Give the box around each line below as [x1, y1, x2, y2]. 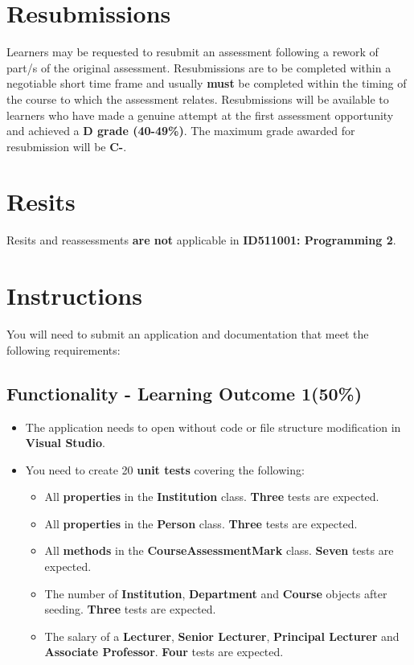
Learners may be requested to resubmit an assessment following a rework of [6, 43, 379, 60]
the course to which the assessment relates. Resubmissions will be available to [6, 90, 389, 107]
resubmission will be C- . [6, 138, 127, 154]
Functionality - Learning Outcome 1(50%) [6, 380, 363, 405]
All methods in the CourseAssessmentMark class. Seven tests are [44, 542, 394, 559]
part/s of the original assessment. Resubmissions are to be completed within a [6, 59, 391, 76]
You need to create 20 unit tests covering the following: [25, 461, 305, 478]
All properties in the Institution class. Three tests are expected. [44, 488, 379, 505]
